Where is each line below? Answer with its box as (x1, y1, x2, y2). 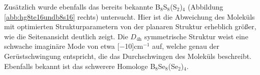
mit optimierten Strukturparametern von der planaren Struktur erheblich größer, (4, 21, 256, 32)
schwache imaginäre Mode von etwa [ (4, 41, 120, 51)
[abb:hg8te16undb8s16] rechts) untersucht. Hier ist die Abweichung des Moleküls (4, 11, 255, 22)
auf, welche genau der (152, 41, 219, 51)
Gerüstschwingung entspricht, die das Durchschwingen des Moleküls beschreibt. (4, 50, 252, 61)
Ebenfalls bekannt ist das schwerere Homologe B (4, 60, 156, 71)
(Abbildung (187, 2, 223, 12)
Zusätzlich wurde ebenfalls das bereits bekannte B (4, 2, 161, 12)
